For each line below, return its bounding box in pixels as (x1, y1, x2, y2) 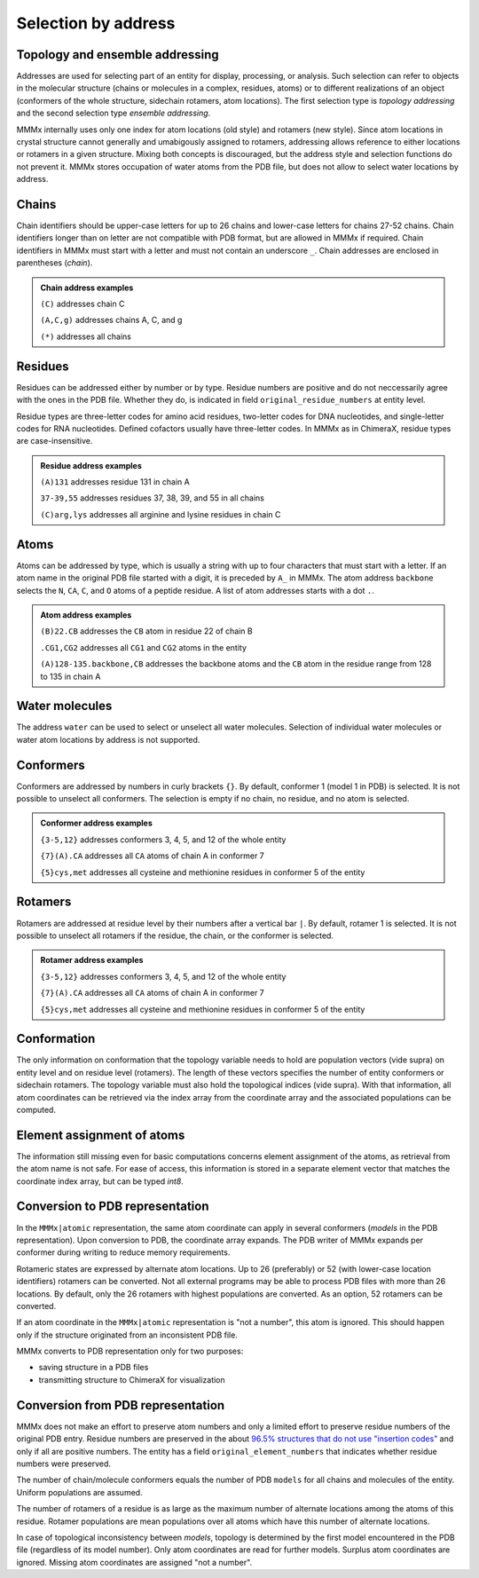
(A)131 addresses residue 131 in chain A (40, 477, 190, 487)
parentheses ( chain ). (16, 257, 93, 268)
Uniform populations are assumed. (16, 1487, 143, 1497)
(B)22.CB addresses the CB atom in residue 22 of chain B (40, 626, 253, 636)
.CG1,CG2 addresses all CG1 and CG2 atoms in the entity (40, 642, 247, 652)
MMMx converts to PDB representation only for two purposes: (16, 1345, 244, 1357)
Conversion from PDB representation (16, 1398, 225, 1413)
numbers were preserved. (16, 1458, 111, 1469)
